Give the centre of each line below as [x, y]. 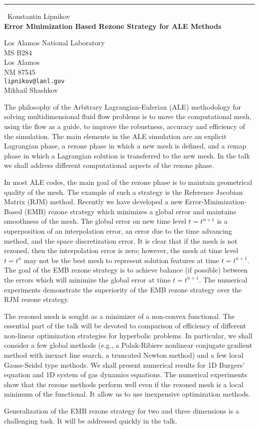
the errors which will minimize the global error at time [87, 279]
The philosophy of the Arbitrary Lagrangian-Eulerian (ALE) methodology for [123, 106]
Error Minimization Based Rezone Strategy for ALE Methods [113, 26]
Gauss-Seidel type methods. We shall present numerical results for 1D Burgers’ [125, 364]
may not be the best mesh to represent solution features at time [122, 260]
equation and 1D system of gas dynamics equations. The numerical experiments [126, 374]
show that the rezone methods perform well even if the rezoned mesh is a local [124, 384]
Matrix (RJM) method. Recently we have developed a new [93, 202]
